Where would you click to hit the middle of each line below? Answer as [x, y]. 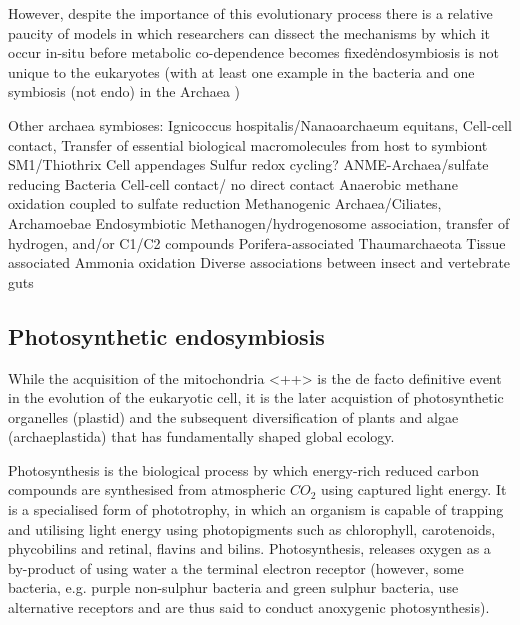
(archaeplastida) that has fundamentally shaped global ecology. [201, 436]
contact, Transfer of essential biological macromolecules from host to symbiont [248, 144]
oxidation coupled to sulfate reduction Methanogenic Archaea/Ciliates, [225, 203]
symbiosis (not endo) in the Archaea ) [124, 91]
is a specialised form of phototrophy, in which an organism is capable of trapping [256, 509]
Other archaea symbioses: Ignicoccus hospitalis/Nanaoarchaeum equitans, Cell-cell [260, 124]
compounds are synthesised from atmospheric [147, 489]
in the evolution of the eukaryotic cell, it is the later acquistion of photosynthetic [256, 397]
